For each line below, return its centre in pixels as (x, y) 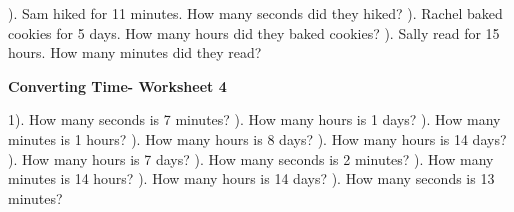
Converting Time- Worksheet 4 (117, 85)
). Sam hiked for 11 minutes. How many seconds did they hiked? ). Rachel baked (255, 13)
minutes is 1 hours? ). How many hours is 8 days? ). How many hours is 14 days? (257, 138)
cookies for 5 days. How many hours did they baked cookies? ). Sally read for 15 (254, 32)
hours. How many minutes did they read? (135, 52)
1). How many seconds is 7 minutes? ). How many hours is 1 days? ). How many (254, 119)
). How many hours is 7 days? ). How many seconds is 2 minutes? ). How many (251, 158)
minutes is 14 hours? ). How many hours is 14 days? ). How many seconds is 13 (251, 178)
